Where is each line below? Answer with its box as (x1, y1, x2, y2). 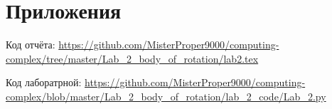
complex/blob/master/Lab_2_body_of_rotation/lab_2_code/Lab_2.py (6, 88, 326, 103)
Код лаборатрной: (6, 75, 82, 90)
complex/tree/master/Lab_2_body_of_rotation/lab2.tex (6, 51, 259, 66)
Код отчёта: (6, 37, 55, 52)
